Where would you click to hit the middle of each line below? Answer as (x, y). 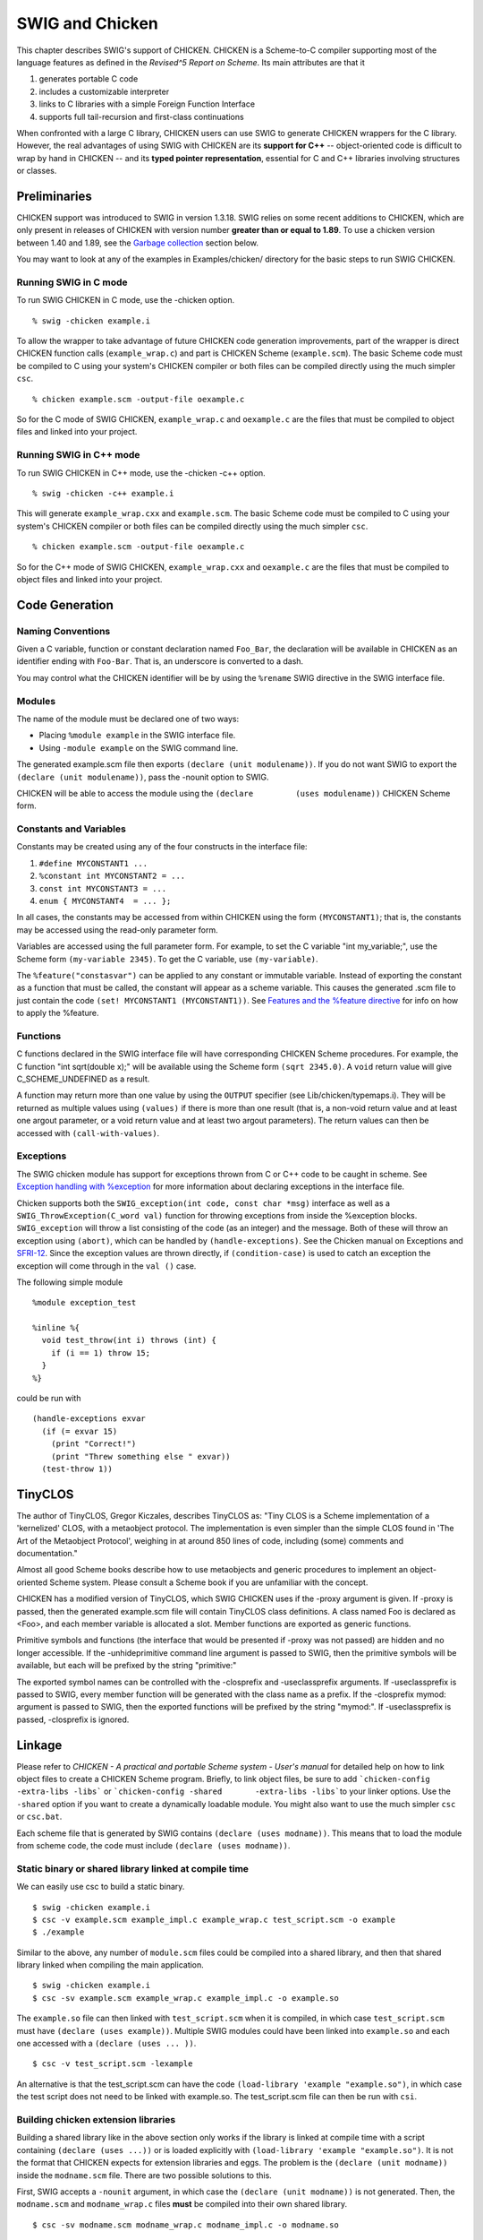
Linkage (39, 1745)
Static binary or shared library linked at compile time (133, 1868)
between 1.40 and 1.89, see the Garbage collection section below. (138, 243)
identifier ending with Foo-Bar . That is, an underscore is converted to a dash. (160, 661)
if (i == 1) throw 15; (101, 1353)
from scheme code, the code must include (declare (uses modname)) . (153, 1845)
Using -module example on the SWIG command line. (139, 747)
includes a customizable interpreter (104, 91)
